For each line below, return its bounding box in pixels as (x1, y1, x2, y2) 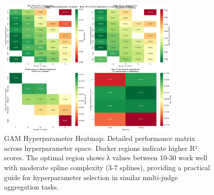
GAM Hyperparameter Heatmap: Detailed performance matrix (4, 133, 195, 143)
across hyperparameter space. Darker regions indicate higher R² (4, 142, 198, 153)
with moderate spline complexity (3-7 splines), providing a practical (4, 162, 210, 173)
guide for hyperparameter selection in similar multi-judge (4, 172, 178, 182)
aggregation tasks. (4, 182, 59, 192)
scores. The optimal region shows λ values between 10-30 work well (4, 152, 208, 163)
